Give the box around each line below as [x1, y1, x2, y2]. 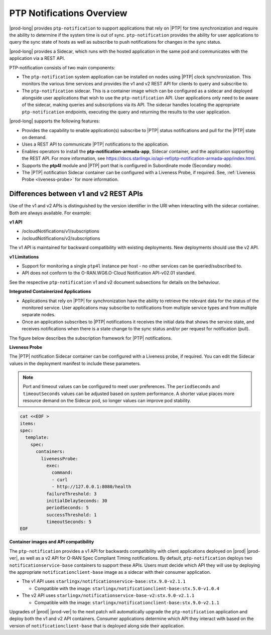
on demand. [22, 135, 47, 141]
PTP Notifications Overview [9, 8, 127, 19]
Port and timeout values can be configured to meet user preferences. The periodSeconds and [23, 384, 220, 390]
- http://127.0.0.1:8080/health [51, 484, 131, 489]
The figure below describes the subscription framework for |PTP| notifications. [9, 335, 173, 341]
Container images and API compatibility [9, 539, 94, 545]
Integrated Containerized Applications [9, 289, 91, 295]
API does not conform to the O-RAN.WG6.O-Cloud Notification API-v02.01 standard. [22, 270, 196, 276]
